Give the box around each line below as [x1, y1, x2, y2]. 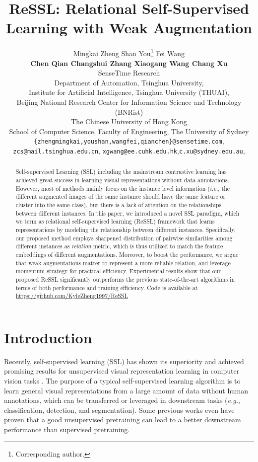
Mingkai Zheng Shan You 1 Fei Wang [73, 47, 185, 58]
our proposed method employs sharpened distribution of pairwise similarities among [15, 233, 233, 242]
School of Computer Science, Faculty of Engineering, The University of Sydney [9, 126, 249, 136]
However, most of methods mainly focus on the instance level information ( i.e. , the [15, 184, 230, 192]
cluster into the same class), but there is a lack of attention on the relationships [15, 201, 222, 209]
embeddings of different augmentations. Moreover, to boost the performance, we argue [15, 250, 239, 258]
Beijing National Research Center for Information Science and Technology [16, 96, 242, 107]
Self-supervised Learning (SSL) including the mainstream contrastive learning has [15, 167, 227, 176]
